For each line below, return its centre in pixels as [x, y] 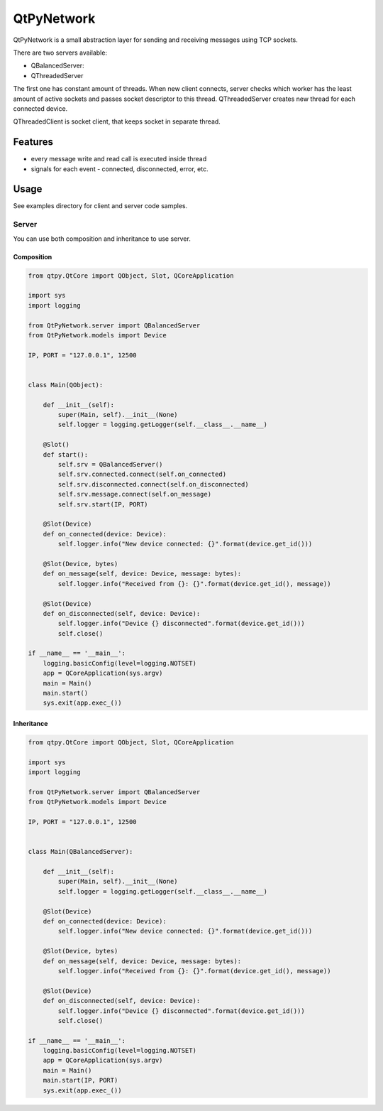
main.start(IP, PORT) [81, 1080]
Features [33, 142]
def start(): [66, 454]
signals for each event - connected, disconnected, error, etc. [120, 169]
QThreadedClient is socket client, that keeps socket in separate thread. [117, 121]
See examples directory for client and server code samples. [100, 206]
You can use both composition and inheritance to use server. [102, 239]
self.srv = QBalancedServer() [110, 465]
